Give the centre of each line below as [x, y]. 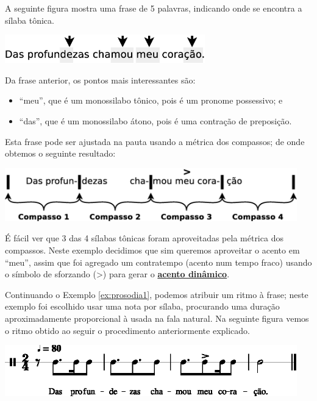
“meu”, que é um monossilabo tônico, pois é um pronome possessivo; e [151, 100]
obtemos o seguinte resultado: [60, 153]
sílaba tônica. [30, 20]
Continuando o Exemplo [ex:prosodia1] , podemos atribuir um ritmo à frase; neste [157, 294]
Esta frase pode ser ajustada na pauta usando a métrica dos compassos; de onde [155, 141]
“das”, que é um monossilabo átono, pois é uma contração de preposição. [155, 121]
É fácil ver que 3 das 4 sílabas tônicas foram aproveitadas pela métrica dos [144, 238]
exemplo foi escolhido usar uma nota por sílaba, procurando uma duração [142, 306]
